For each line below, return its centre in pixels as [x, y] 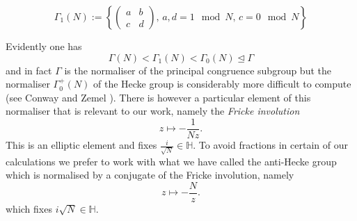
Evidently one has [44, 46]
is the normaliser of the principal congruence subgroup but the [198, 70]
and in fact [29, 70]
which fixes [29, 208]
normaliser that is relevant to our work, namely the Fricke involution [153, 111]
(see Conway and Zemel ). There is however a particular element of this [158, 97]
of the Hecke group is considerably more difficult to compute [222, 84]
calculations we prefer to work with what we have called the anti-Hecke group [171, 161]
